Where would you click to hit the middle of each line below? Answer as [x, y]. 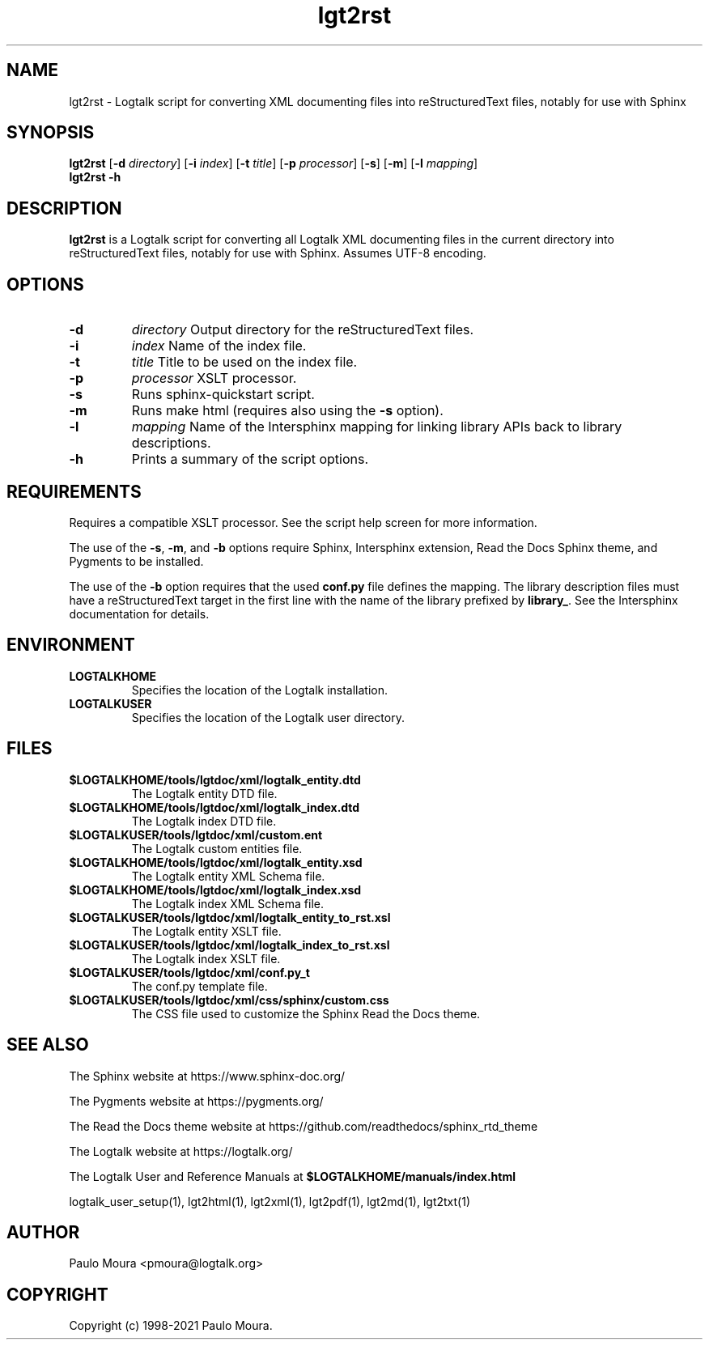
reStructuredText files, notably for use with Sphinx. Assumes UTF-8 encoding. [278, 253]
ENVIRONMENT [71, 645]
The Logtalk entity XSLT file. [206, 931]
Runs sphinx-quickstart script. [223, 395]
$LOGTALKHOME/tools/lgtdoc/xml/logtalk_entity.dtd [215, 779]
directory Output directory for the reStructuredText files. [303, 330]
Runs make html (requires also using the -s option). [287, 411]
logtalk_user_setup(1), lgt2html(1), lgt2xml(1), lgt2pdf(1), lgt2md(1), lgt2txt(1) [270, 1201]
